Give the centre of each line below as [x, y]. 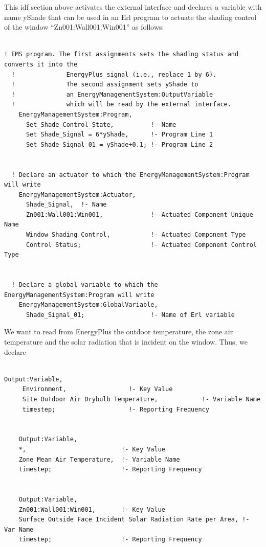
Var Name [19, 529]
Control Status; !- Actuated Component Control [141, 245]
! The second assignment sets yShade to [105, 85]
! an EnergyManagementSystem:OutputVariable [112, 94]
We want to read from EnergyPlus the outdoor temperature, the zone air [119, 332]
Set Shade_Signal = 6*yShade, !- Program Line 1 [119, 135]
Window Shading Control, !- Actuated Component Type [136, 235]
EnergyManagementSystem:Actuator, [77, 195]
